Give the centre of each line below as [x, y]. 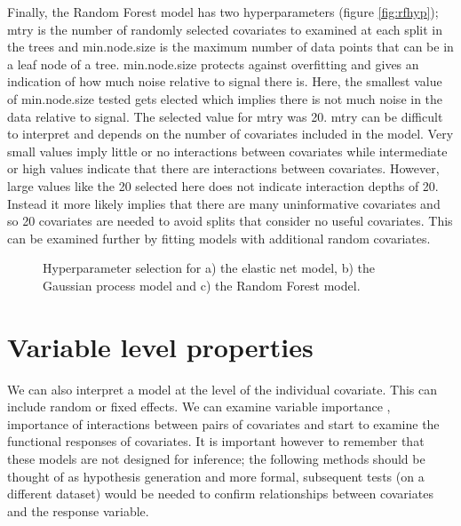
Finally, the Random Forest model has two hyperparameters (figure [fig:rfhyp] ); [223, 12]
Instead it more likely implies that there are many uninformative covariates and [224, 203]
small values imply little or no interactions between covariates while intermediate [227, 151]
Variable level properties [160, 346]
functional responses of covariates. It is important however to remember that [216, 441]
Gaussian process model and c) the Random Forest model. [202, 285]
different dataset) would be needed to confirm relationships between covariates [220, 494]
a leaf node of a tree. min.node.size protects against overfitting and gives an [213, 64]
